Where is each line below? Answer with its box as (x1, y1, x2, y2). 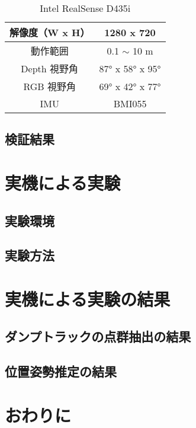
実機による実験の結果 (5, 286, 171, 311)
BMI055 (113, 97, 147, 110)
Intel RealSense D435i (40, 1, 131, 15)
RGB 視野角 (23, 79, 76, 93)
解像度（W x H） (9, 25, 90, 39)
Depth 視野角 (21, 62, 79, 75)
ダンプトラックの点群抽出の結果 (5, 327, 191, 346)
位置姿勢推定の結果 (5, 362, 117, 381)
